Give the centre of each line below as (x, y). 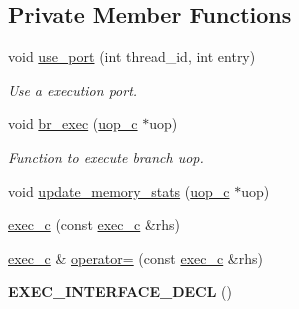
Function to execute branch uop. (106, 156)
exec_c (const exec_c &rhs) (94, 224)
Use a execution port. (73, 89)
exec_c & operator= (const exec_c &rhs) (135, 257)
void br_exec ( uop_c (73, 123)
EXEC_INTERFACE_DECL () (120, 291)
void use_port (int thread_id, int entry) (132, 56)
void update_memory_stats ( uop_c (119, 190)
